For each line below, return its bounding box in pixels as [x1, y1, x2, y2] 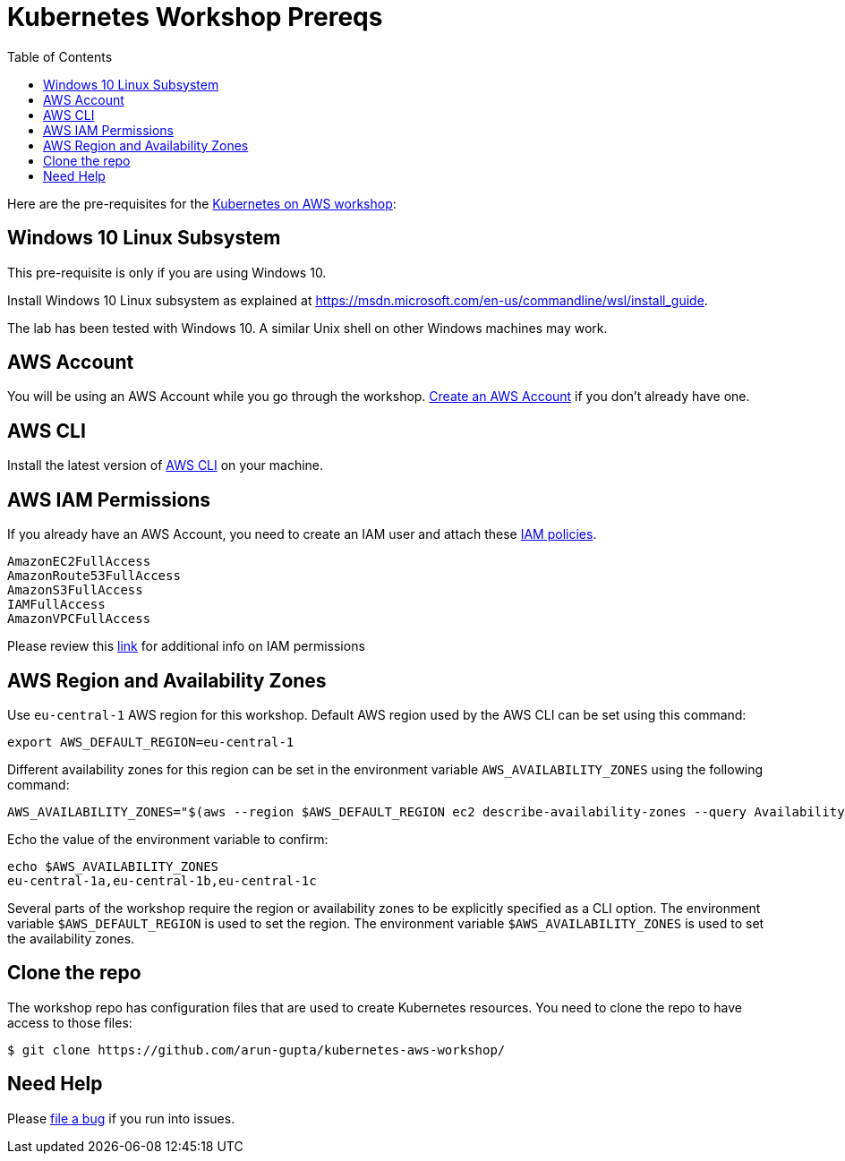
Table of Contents [7, 48, 113, 64]
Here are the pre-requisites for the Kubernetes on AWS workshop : [7, 195, 397, 211]
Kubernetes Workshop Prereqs [7, 2, 383, 32]
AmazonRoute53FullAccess [7, 568, 181, 584]
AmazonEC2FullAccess [7, 554, 151, 569]
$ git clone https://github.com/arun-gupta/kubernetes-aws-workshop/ [7, 1042, 506, 1057]
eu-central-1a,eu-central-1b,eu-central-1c [7, 873, 317, 888]
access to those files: [7, 1014, 132, 1030]
